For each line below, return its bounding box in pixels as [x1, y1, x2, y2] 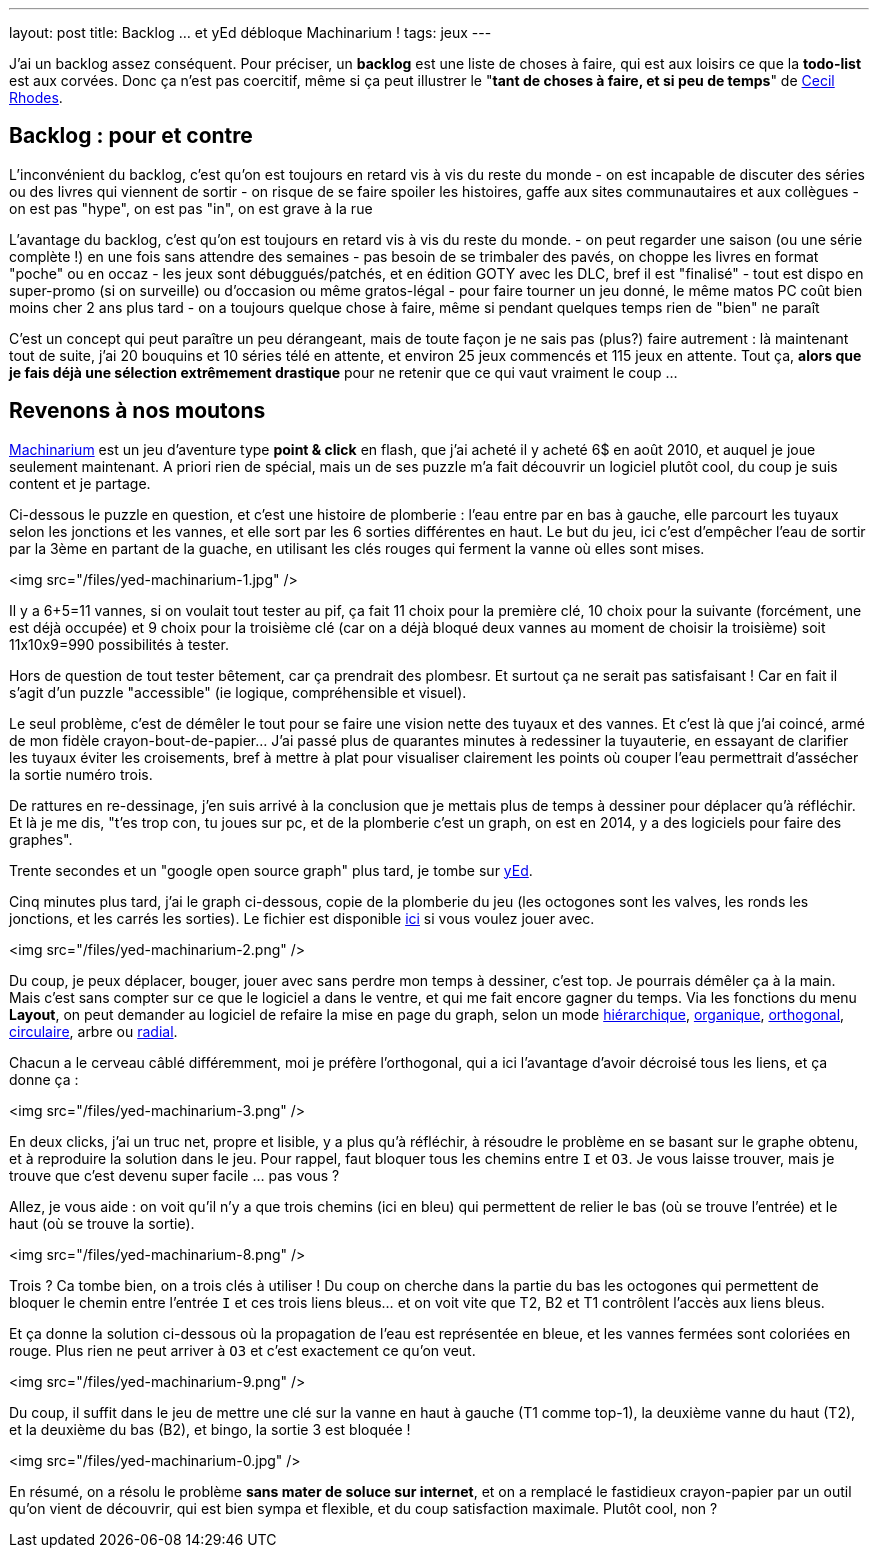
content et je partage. [9, 474, 151, 492]
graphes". [9, 830, 73, 848]
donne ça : [9, 1070, 79, 1088]
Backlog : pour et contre [9, 123, 253, 149]
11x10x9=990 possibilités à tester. [9, 635, 229, 653]
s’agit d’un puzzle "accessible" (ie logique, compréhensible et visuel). [9, 683, 467, 701]
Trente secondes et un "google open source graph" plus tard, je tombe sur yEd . [9, 861, 533, 879]
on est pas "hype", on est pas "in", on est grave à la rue [9, 199, 373, 217]
